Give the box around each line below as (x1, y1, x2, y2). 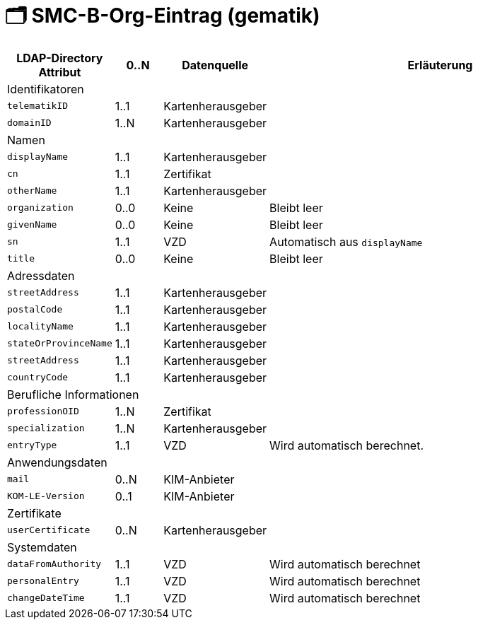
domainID (7, 117, 52, 129)
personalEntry (7, 576, 79, 587)
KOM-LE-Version (7, 491, 85, 502)
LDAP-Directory (16, 50, 103, 65)
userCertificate (7, 525, 91, 536)
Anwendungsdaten (7, 455, 107, 469)
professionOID (7, 406, 79, 417)
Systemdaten (7, 539, 77, 554)
